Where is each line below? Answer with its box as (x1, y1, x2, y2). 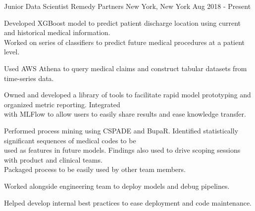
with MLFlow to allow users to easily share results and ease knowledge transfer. (4, 109, 246, 119)
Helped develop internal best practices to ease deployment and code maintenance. (4, 197, 252, 208)
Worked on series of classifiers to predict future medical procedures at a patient (4, 37, 245, 47)
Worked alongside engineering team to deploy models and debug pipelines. (4, 180, 230, 191)
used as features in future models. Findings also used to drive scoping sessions (4, 145, 241, 155)
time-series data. (4, 73, 54, 83)
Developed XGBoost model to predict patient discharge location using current (4, 17, 241, 28)
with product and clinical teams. (4, 154, 102, 165)
